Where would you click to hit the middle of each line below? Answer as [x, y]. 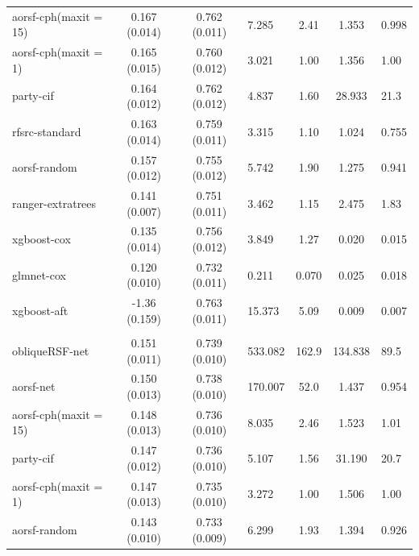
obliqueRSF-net [51, 350]
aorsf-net [34, 386]
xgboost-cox [41, 239]
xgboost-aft [40, 311]
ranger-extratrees [54, 203]
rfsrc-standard [47, 131]
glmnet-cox [39, 274]
